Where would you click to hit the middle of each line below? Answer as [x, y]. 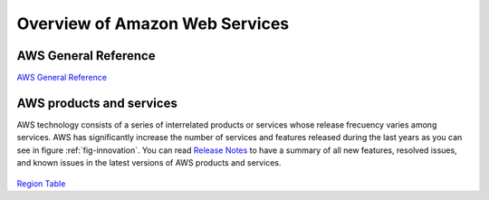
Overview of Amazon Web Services [153, 24]
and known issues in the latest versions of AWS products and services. [149, 163]
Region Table [41, 183]
